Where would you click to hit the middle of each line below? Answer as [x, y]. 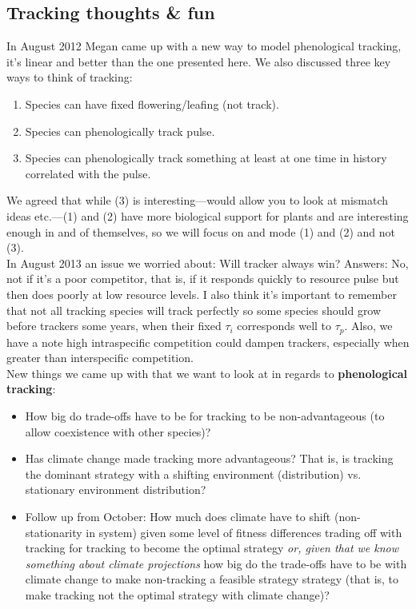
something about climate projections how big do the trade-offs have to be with [216, 563]
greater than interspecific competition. [100, 358]
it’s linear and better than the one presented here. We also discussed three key [199, 61]
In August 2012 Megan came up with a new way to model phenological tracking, [204, 46]
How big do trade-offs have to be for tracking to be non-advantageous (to [205, 415]
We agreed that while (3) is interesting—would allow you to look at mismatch [198, 200]
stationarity [54, 532]
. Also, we [368, 326]
